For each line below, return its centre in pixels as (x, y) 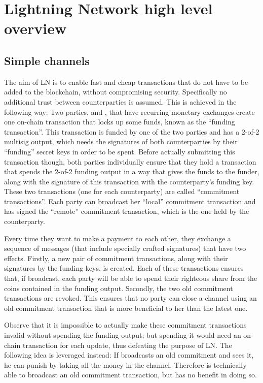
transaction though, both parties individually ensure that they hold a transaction (130, 161)
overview (35, 28)
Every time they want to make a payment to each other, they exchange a (118, 238)
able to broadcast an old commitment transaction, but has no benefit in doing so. (130, 375)
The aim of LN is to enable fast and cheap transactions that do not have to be (126, 82)
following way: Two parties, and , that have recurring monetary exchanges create (129, 111)
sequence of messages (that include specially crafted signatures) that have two (125, 248)
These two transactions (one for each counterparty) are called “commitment (122, 191)
